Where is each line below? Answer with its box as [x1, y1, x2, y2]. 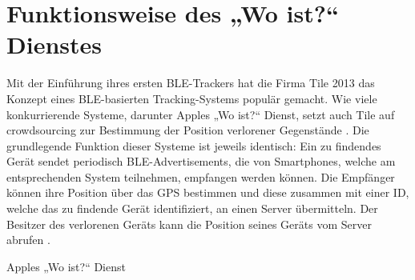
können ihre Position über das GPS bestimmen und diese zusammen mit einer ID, [6, 184, 409, 201]
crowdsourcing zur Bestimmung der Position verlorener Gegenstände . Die [6, 122, 369, 138]
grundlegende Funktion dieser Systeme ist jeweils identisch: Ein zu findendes [6, 137, 381, 154]
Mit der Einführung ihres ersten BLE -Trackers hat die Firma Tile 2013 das [6, 74, 375, 91]
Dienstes [6, 28, 102, 61]
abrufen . [6, 231, 50, 248]
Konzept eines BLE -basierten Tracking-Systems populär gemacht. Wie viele [6, 90, 377, 106]
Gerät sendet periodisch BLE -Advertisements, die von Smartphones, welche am [6, 153, 396, 170]
